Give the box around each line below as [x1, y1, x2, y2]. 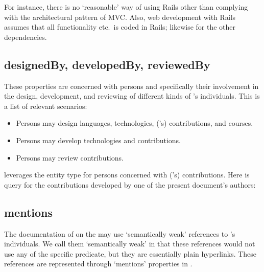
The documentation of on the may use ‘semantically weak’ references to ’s [4, 228, 235, 239]
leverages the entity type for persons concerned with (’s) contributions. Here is [4, 169, 250, 180]
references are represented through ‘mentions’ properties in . [4, 258, 193, 269]
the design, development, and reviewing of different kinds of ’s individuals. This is [4, 90, 260, 101]
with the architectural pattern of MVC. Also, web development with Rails [4, 11, 236, 22]
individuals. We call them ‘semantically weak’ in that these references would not [4, 238, 255, 249]
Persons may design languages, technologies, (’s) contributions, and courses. [16, 118, 253, 128]
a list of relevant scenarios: [4, 100, 87, 111]
